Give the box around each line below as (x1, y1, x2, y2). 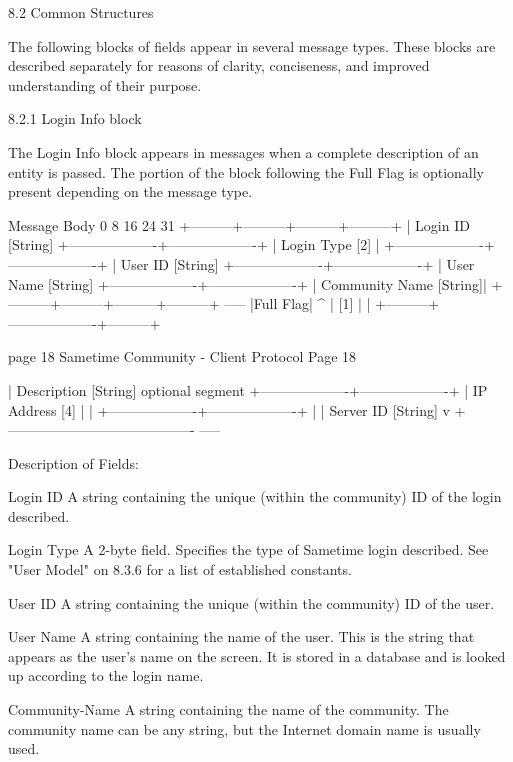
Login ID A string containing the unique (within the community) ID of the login (8, 486, 502, 507)
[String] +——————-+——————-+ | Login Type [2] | (8, 234, 380, 255)
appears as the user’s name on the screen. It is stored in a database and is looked (8, 645, 506, 666)
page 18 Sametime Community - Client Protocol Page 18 (8, 346, 357, 367)
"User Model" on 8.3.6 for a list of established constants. (8, 559, 352, 580)
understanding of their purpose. (8, 74, 202, 95)
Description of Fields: (8, 452, 139, 473)
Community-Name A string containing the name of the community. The (8, 699, 449, 720)
